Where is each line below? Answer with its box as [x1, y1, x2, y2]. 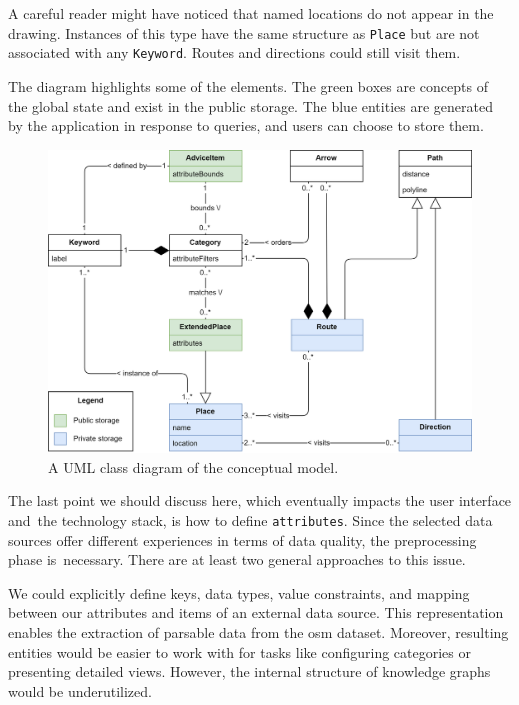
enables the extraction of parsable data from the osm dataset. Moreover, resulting [8, 622, 509, 642]
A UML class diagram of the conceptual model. [48, 456, 339, 477]
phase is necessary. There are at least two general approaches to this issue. [8, 549, 466, 570]
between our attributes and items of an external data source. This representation [8, 602, 504, 623]
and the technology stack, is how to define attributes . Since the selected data [8, 509, 493, 530]
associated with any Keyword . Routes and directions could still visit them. [8, 42, 461, 63]
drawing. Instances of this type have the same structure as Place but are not [8, 22, 480, 43]
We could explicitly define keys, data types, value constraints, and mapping [8, 582, 470, 603]
